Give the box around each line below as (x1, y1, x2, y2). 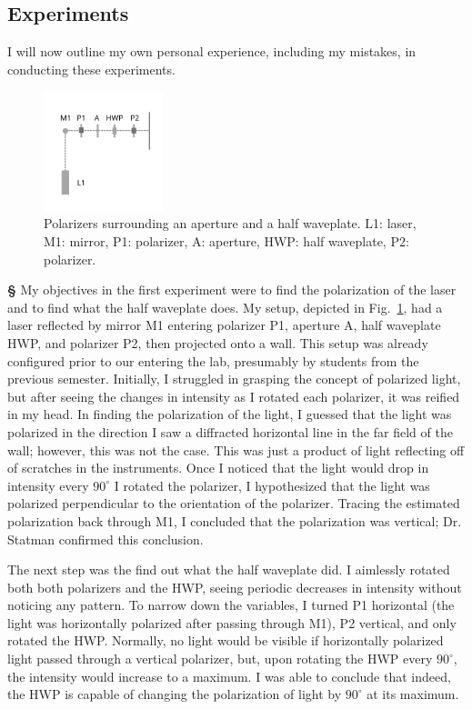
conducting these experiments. (7, 59, 176, 78)
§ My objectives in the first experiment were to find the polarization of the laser (7, 280, 457, 299)
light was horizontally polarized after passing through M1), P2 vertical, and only (7, 613, 457, 632)
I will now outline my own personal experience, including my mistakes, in (7, 42, 417, 61)
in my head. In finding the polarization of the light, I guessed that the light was (7, 404, 452, 424)
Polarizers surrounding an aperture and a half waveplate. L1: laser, (44, 214, 417, 233)
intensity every (7, 475, 89, 494)
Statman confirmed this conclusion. (7, 529, 204, 548)
